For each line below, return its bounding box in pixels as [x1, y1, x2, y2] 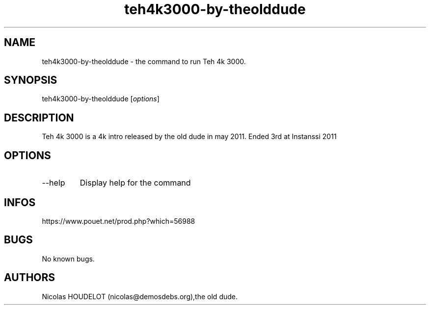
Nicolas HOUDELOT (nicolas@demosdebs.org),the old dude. [42, 292, 238, 301]
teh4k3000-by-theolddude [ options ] [42, 95, 160, 103]
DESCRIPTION [4, 111, 74, 124]
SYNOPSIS [4, 74, 57, 87]
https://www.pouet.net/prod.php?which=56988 [42, 216, 195, 225]
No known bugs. [42, 254, 95, 263]
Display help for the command [80, 178, 191, 188]
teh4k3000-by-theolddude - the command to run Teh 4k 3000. [42, 57, 246, 66]
